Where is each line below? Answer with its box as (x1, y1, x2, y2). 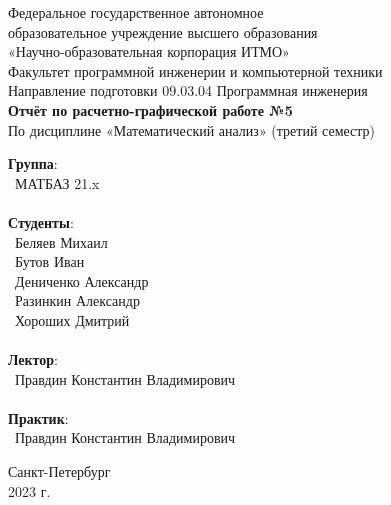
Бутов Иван (14, 251, 85, 272)
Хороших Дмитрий (14, 309, 130, 330)
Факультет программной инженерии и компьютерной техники (8, 60, 383, 81)
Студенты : (8, 211, 74, 232)
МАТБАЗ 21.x (14, 172, 100, 193)
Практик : (8, 407, 69, 428)
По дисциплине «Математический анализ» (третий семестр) (8, 119, 376, 140)
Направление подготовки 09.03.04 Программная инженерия (8, 80, 368, 101)
